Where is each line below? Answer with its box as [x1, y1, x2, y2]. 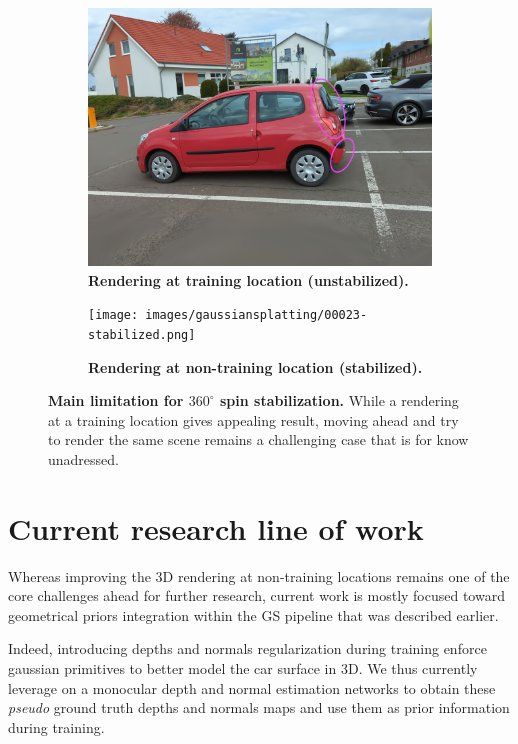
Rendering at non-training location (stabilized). [88, 356, 423, 377]
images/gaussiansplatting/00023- [145, 308, 368, 323]
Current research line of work [8, 507, 424, 548]
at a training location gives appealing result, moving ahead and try [48, 409, 459, 430]
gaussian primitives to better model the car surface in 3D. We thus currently [8, 657, 478, 678]
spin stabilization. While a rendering [220, 390, 459, 411]
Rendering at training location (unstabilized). [88, 269, 409, 290]
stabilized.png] [88, 327, 196, 342]
